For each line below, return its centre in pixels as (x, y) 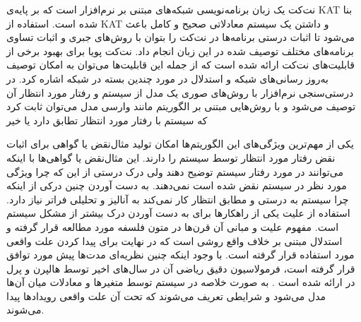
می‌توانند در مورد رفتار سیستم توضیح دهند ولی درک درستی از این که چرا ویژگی (175, 171)
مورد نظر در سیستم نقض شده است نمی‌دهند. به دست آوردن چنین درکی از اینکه (177, 185)
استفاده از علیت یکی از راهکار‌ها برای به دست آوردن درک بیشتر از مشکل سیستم (178, 213)
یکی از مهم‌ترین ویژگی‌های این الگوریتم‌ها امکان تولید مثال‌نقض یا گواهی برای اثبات (180, 144)
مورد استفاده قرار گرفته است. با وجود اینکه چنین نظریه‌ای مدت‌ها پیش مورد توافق (180, 255)
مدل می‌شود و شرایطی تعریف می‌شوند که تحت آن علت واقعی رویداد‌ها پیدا (166, 296)
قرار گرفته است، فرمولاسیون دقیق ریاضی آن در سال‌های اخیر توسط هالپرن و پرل (181, 268)
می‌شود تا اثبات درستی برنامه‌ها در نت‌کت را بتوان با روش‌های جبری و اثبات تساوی (181, 37)
